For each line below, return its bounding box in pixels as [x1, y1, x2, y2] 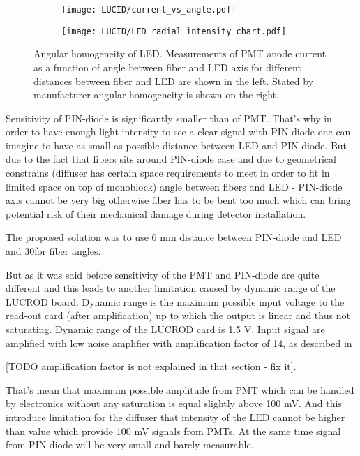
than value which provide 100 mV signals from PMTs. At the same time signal [6, 423, 341, 438]
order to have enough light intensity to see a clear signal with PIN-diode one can [6, 124, 351, 139]
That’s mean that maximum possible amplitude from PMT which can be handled [6, 382, 354, 397]
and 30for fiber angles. [6, 244, 101, 258]
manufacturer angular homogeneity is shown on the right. [33, 87, 279, 102]
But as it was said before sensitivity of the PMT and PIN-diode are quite [6, 267, 320, 281]
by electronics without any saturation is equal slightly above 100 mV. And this [6, 396, 342, 411]
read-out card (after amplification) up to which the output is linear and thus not [6, 308, 350, 323]
